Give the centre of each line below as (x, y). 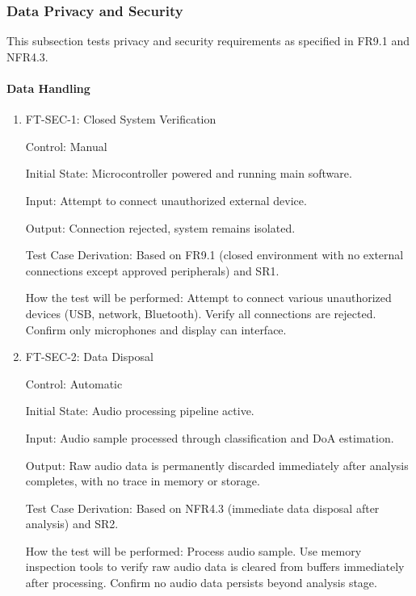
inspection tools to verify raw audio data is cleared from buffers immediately (215, 567)
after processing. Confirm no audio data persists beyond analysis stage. (201, 583)
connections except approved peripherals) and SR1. (152, 270)
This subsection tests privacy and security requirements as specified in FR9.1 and (208, 41)
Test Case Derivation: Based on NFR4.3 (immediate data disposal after (202, 508)
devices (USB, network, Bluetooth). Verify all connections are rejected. (201, 313)
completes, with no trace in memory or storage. (143, 481)
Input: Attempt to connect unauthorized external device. (166, 200)
